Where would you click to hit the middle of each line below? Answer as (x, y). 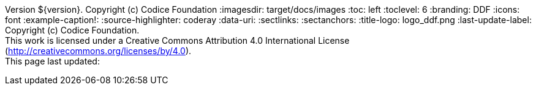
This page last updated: (52, 61)
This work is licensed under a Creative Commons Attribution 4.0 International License (177, 40)
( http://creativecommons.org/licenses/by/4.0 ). (98, 51)
